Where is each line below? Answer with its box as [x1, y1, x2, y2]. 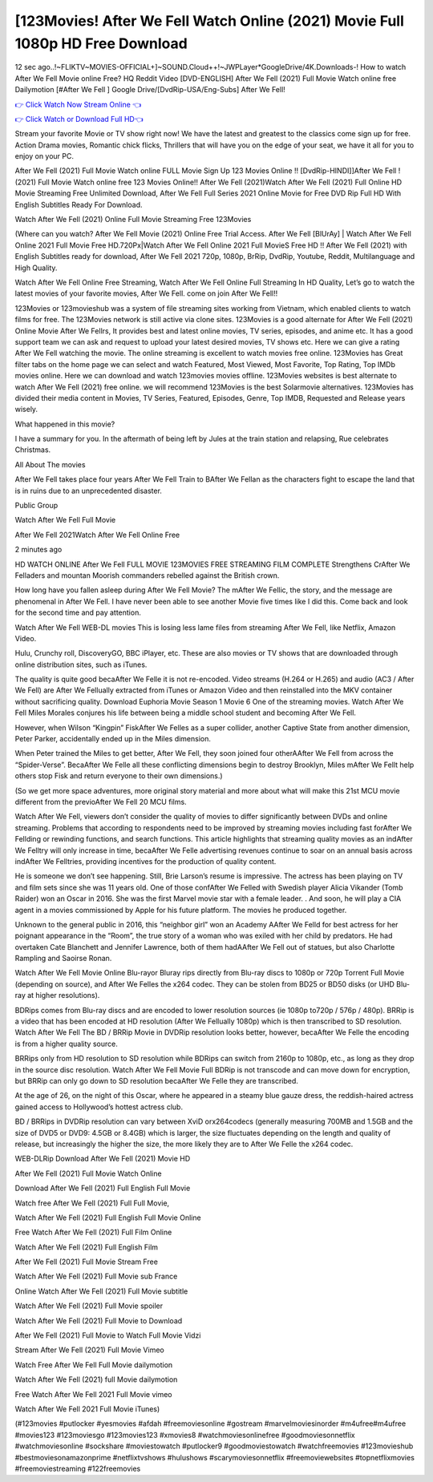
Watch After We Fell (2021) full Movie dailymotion [14, 1375, 178, 1384]
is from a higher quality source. [14, 1039, 118, 1048]
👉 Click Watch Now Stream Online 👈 [14, 99, 142, 109]
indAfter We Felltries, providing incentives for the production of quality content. [14, 856, 277, 866]
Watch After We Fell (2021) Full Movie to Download [14, 1315, 183, 1326]
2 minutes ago [14, 545, 63, 555]
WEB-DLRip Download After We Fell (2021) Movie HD [14, 1154, 191, 1164]
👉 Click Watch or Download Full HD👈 [14, 114, 144, 123]
